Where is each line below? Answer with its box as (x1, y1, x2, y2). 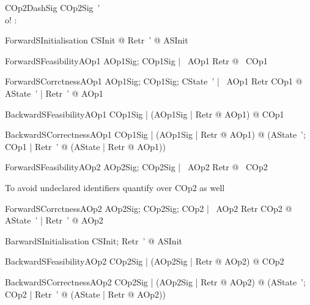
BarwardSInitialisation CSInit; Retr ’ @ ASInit (5, 234, 182, 247)
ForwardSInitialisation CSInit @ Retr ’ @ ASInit (5, 34, 188, 47)
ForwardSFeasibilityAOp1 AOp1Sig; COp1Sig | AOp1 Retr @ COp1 (5, 54, 268, 67)
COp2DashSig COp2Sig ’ (5, 1, 100, 13)
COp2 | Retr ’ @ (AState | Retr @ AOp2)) (5, 287, 166, 300)
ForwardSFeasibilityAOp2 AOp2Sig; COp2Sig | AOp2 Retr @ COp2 (5, 160, 268, 173)
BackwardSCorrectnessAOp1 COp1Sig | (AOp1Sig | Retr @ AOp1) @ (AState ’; (5, 128, 306, 141)
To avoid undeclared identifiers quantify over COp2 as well (5, 181, 225, 194)
